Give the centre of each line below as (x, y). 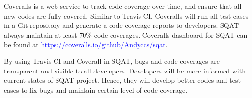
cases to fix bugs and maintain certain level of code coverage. (96, 89)
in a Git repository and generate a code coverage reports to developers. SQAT (122, 25)
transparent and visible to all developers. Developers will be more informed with (125, 70)
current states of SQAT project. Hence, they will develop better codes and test (122, 80)
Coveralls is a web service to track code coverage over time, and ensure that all (123, 6)
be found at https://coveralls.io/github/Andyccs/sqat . (86, 44)
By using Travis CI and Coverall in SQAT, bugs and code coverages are (112, 61)
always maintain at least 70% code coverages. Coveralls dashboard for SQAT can (126, 35)
